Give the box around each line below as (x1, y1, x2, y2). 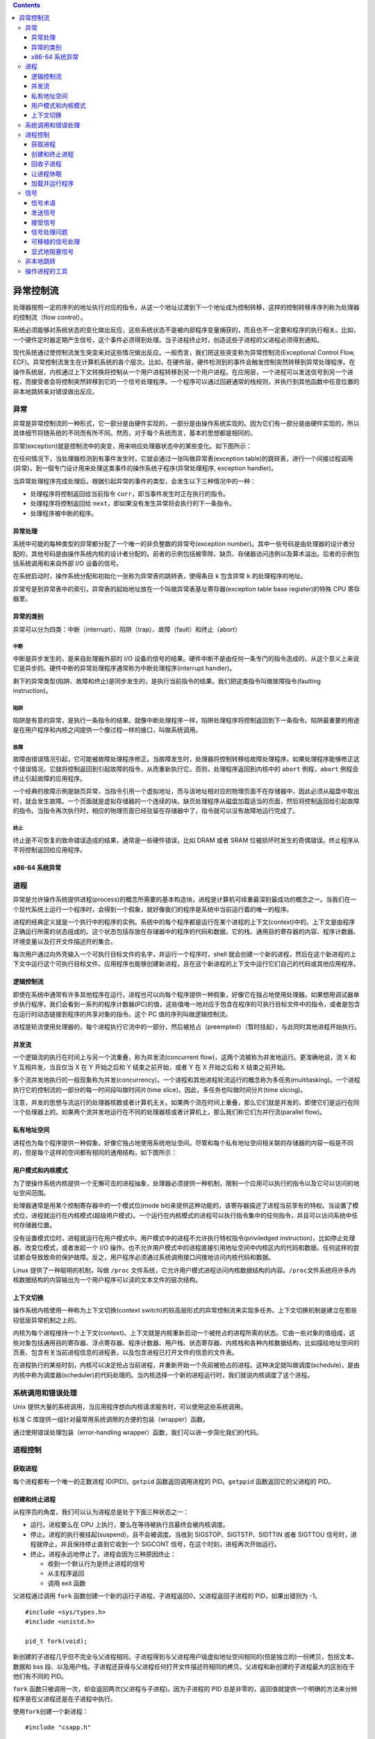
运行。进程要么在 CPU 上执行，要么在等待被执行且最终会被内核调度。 (30, 1521, 229, 1529)
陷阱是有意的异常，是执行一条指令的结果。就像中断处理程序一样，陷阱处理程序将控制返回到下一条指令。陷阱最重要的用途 (12, 716, 360, 724)
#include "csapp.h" (25, 1724, 92, 1731)
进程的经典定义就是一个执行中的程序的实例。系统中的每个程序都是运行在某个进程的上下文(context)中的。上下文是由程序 (12, 917, 356, 926)
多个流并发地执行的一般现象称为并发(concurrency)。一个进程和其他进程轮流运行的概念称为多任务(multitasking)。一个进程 (12, 1075, 360, 1084)
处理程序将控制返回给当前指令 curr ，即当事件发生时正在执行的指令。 (30, 490, 229, 498)
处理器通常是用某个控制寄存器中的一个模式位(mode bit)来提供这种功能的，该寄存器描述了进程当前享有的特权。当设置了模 (12, 1201, 359, 1210)
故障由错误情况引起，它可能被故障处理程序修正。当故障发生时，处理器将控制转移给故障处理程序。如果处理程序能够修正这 (12, 755, 360, 763)
